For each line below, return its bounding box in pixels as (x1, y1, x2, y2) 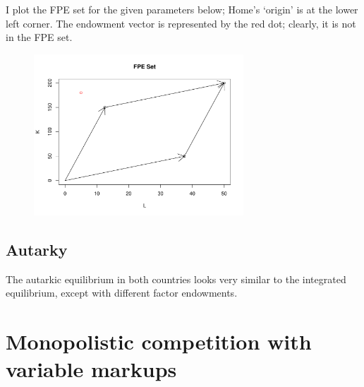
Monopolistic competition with (6, 327, 312, 356)
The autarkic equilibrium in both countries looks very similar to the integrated (6, 271, 346, 286)
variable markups (6, 355, 177, 383)
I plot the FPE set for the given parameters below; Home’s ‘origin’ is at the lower (6, 2, 358, 16)
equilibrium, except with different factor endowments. (6, 285, 238, 300)
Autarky (6, 238, 68, 260)
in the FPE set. (6, 30, 73, 44)
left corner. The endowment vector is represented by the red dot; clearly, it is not (6, 16, 356, 30)
